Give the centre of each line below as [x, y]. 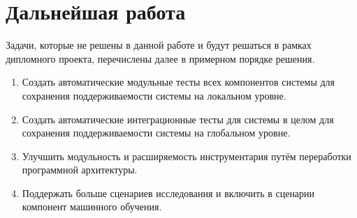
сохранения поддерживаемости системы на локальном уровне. [154, 95]
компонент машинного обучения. [92, 207]
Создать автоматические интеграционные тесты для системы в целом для [178, 119]
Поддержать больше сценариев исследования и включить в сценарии [168, 193]
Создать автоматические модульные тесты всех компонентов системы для [178, 82]
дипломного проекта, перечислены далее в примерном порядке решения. [160, 58]
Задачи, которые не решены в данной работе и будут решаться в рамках [159, 45]
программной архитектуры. [80, 170]
